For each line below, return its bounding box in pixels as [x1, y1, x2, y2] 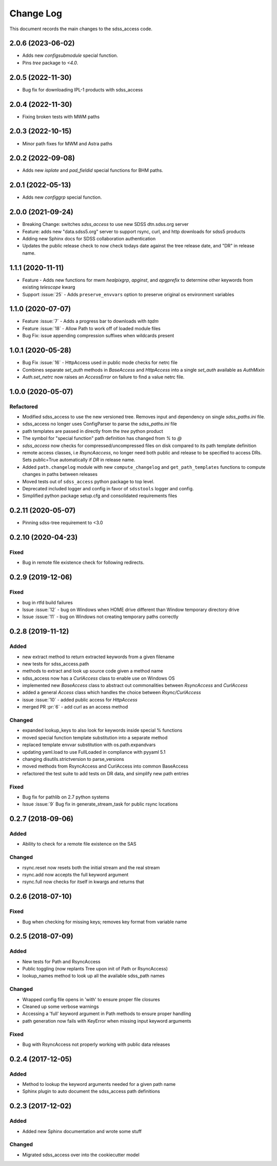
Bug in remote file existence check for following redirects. [22, 560, 145, 566]
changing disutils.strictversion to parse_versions [22, 756, 124, 762]
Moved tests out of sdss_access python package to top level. [22, 478, 155, 485]
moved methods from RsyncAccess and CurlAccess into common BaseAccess [22, 763, 188, 770]
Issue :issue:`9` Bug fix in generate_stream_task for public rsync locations [22, 801, 178, 807]
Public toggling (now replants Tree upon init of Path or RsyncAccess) [22, 966, 168, 972]
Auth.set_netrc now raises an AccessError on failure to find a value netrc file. [22, 374, 185, 380]
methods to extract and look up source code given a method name [22, 668, 164, 674]
